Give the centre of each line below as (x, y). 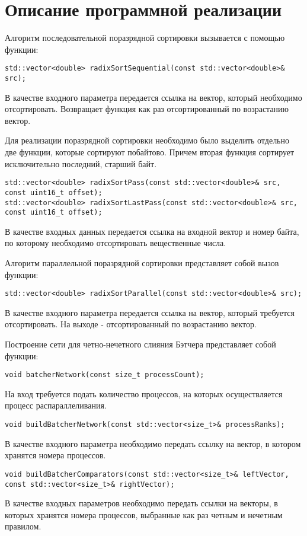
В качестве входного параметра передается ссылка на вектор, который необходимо (153, 97)
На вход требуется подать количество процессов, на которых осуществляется (144, 393)
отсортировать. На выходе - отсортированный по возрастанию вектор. (131, 324)
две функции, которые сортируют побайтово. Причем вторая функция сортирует (150, 152)
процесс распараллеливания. (56, 405)
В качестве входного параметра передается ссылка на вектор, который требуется (150, 312)
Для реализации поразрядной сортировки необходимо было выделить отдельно (147, 140)
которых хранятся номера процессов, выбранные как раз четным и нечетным (144, 514)
